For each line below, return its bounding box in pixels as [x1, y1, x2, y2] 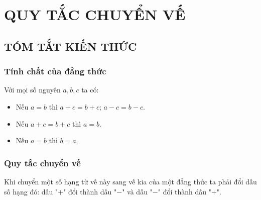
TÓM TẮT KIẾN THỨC [4, 38, 137, 54]
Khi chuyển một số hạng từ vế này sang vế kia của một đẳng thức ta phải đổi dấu [4, 176, 257, 186]
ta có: [81, 84, 99, 95]
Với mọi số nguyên [4, 84, 61, 95]
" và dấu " [122, 186, 153, 196]
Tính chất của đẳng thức [4, 65, 106, 77]
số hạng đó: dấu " [4, 186, 58, 196]
